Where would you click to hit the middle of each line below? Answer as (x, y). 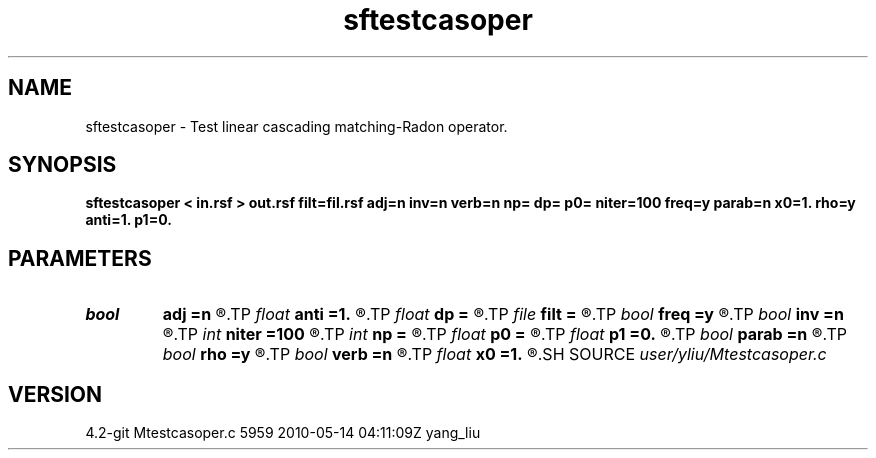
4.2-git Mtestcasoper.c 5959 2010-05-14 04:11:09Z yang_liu (283, 433)
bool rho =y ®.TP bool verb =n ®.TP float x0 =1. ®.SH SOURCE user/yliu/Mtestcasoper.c (494, 354)
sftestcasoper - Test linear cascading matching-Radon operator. (296, 126)
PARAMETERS (80, 258)
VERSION (55, 394)
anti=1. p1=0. (128, 220)
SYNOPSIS (62, 165)
